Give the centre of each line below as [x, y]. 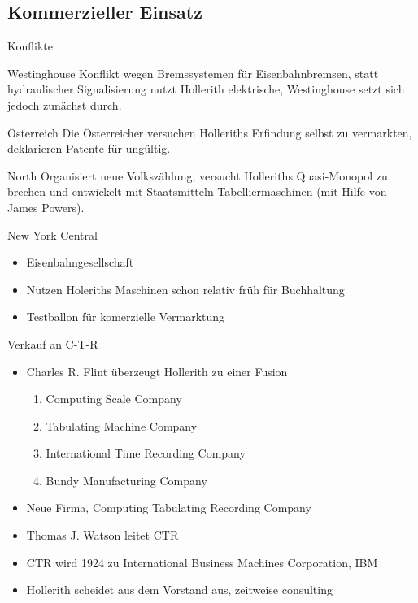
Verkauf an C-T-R [53, 343]
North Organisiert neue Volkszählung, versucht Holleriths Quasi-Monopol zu [198, 175]
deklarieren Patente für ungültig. [89, 148]
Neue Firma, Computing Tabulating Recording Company [169, 508]
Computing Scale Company [114, 399]
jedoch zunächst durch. [65, 104]
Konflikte [30, 46]
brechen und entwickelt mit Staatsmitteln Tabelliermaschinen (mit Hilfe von [197, 191]
